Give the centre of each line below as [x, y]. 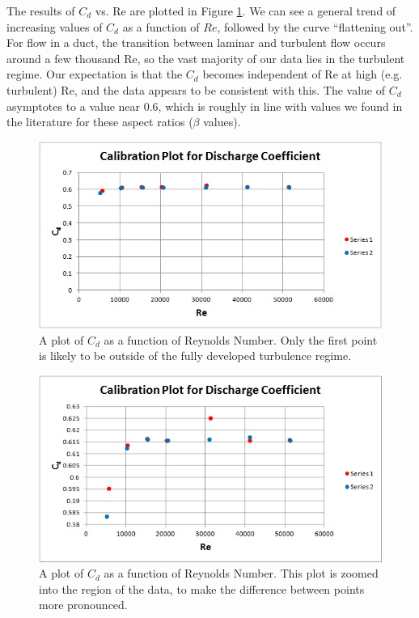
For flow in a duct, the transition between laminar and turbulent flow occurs [196, 42]
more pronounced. [83, 605]
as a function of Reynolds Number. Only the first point [241, 339]
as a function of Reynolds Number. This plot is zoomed [241, 573]
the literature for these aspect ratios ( [100, 122]
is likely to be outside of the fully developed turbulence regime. [195, 356]
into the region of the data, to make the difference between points [202, 588]
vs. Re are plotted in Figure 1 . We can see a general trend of [245, 11]
